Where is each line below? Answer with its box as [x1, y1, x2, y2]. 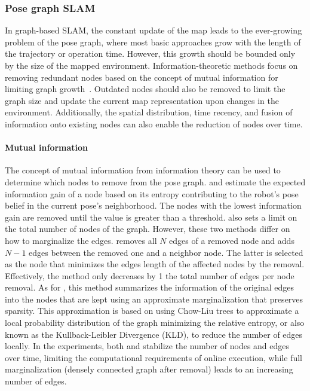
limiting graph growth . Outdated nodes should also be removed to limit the [5, 83, 286, 95]
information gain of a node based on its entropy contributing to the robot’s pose [5, 187, 299, 200]
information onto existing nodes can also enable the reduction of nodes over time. [5, 117, 303, 130]
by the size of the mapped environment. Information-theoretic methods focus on [5, 59, 298, 71]
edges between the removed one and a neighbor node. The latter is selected [29, 246, 303, 258]
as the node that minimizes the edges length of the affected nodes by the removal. [5, 258, 305, 270]
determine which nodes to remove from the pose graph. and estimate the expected [5, 175, 306, 188]
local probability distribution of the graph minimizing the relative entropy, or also [5, 316, 305, 329]
